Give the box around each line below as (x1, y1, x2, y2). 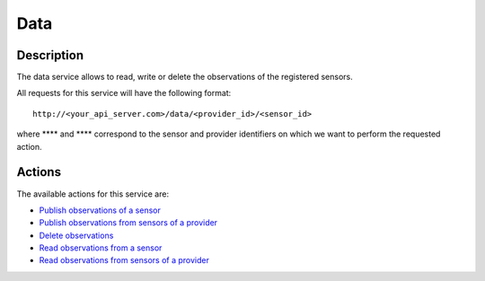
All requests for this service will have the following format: (16, 88, 232, 99)
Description (16, 48, 84, 63)
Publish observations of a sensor (39, 205, 162, 215)
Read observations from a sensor (39, 242, 163, 253)
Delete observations (39, 230, 114, 241)
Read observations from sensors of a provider (39, 255, 210, 266)
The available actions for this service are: (16, 189, 170, 199)
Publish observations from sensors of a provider (39, 217, 218, 228)
